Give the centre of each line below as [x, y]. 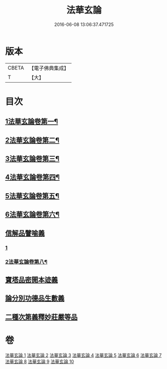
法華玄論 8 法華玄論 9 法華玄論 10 [39, 361]
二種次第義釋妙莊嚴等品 [41, 317]
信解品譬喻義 [25, 233]
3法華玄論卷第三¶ [32, 159]
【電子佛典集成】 [49, 68]
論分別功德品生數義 [35, 298]
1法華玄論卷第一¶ [32, 121]
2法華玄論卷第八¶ [26, 262]
